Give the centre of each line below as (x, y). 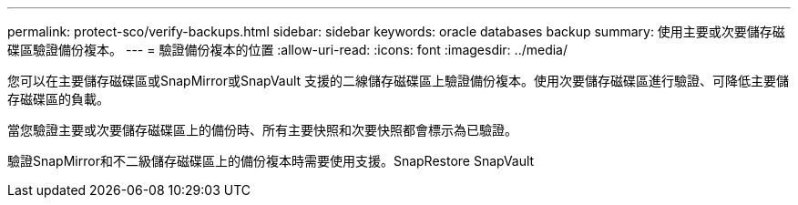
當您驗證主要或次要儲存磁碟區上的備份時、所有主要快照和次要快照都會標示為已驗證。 (262, 130)
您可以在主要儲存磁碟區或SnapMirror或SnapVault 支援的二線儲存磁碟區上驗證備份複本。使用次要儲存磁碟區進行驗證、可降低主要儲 (399, 81)
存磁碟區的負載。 (58, 99)
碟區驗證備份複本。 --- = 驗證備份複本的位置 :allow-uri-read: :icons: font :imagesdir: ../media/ (288, 50)
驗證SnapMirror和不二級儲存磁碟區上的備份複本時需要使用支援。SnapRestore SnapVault (271, 161)
